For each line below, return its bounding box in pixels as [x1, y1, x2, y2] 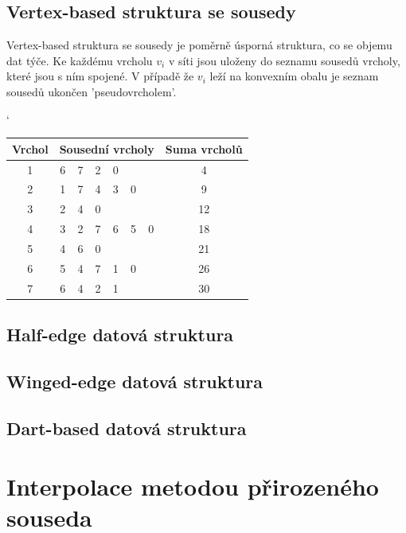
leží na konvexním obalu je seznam [209, 68, 379, 84]
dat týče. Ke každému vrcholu [6, 52, 153, 68]
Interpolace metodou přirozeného [6, 470, 379, 503]
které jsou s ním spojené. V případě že [6, 68, 194, 84]
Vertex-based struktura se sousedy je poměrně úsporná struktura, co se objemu [6, 37, 392, 53]
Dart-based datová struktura [6, 415, 247, 440]
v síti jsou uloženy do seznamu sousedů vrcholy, [168, 52, 400, 68]
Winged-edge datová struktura [6, 368, 264, 393]
